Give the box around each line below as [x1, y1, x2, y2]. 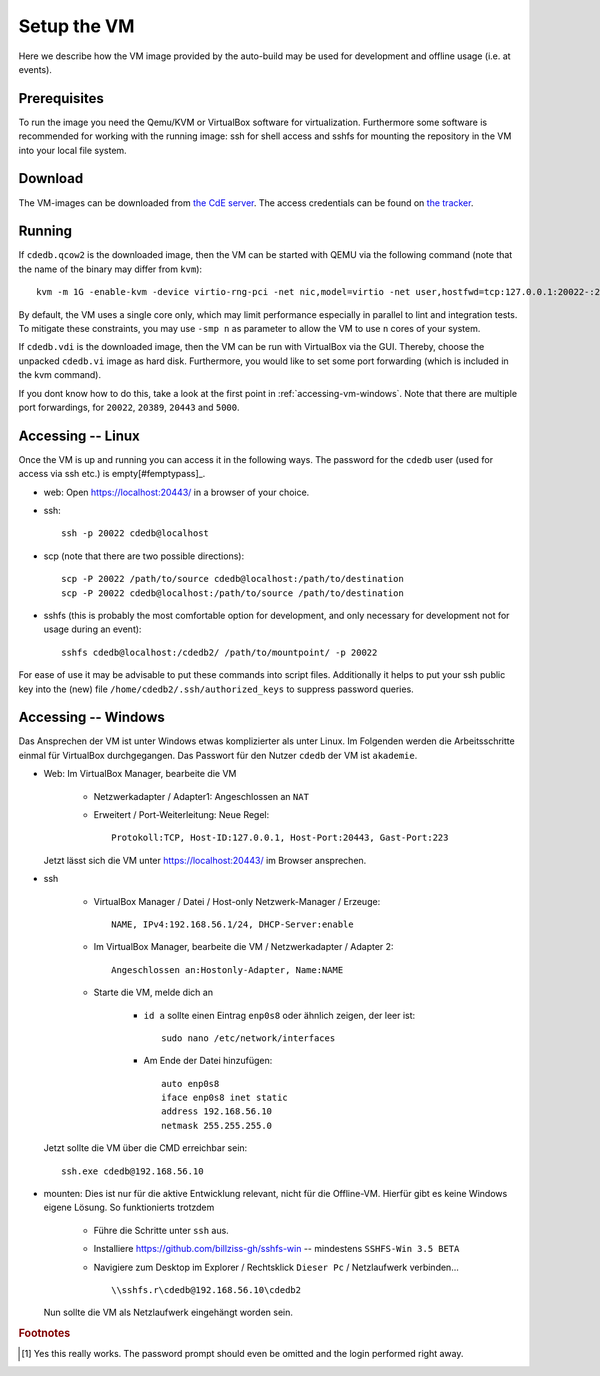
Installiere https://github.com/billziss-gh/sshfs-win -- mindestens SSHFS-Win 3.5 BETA [93, 1243, 460, 1255]
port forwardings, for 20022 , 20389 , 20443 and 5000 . [18, 401, 240, 413]
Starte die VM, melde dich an [93, 986, 214, 999]
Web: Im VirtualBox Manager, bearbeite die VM [43, 768, 237, 780]
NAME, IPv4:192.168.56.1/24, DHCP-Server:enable [111, 918, 354, 930]
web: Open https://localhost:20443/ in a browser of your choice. [43, 486, 310, 498]
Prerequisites [18, 90, 104, 107]
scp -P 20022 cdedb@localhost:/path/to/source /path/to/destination [61, 587, 404, 599]
